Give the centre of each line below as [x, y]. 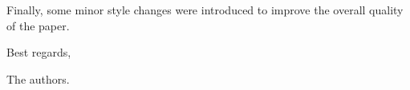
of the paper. [38, 25]
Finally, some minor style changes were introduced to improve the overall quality [205, 10]
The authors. [38, 78]
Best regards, [39, 52]
